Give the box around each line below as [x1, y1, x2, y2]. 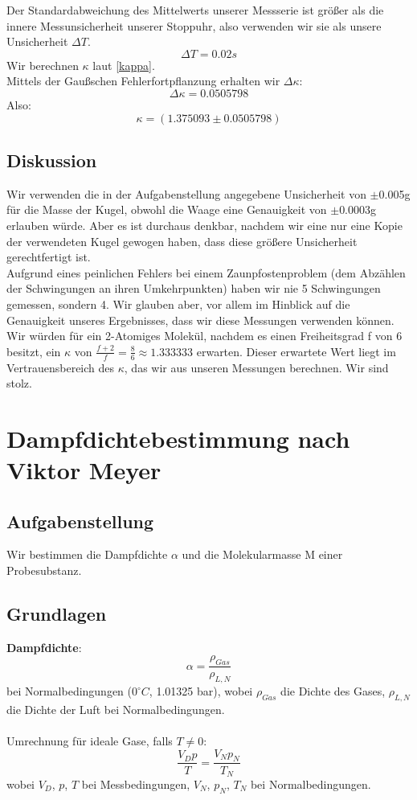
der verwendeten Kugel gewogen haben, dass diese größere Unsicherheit [6, 232, 358, 249]
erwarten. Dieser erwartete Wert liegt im [196, 343, 396, 359]
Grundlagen [6, 601, 107, 626]
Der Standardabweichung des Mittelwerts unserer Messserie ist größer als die [6, 2, 384, 18]
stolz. [6, 375, 32, 392]
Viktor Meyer [6, 453, 161, 486]
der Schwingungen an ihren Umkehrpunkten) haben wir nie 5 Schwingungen [6, 280, 381, 297]
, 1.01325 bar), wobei [149, 683, 253, 699]
